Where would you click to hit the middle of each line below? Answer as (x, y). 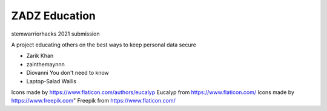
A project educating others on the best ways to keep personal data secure (104, 45)
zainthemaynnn (45, 64)
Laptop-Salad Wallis (51, 81)
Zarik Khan (40, 56)
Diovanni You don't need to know (68, 73)
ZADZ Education (54, 16)
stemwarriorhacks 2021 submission (55, 34)
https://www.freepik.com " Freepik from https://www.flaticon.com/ (93, 101)
